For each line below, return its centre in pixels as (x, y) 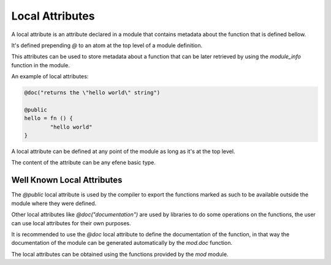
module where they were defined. (54, 203)
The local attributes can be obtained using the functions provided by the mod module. (120, 254)
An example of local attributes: (50, 77)
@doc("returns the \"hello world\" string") (92, 93)
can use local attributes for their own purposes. (71, 223)
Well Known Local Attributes (67, 180)
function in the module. (40, 65)
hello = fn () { (49, 118)
